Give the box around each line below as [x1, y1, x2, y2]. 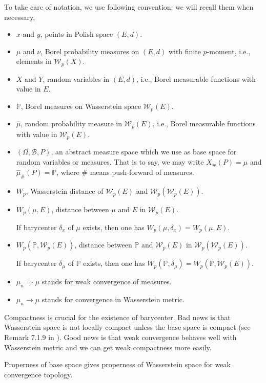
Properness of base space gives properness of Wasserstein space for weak [4, 359, 231, 370]
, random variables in [43, 73, 110, 84]
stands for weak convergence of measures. [42, 276, 172, 287]
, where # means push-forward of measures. [56, 167, 194, 177]
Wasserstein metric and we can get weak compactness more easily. [4, 342, 212, 352]
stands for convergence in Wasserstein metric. [42, 294, 185, 304]
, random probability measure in [21, 118, 122, 129]
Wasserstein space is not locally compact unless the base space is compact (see [4, 322, 251, 332]
